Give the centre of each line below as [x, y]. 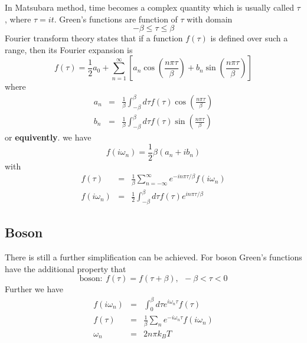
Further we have [34, 289]
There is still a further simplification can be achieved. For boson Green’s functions [153, 257]
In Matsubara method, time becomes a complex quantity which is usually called [149, 7]
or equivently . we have [48, 137]
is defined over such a [249, 38]
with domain [210, 19]
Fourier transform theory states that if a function [94, 38]
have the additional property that [66, 268]
